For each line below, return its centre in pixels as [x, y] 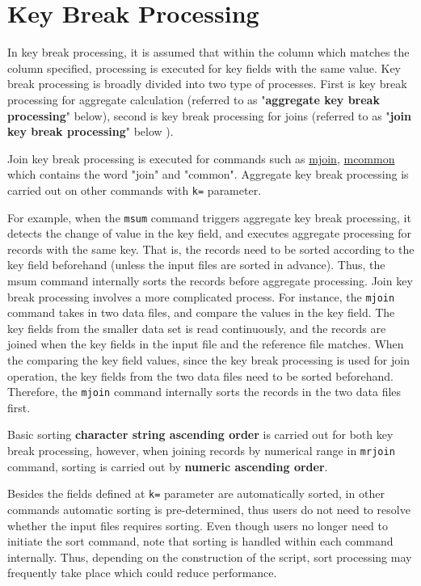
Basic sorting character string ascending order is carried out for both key [200, 434]
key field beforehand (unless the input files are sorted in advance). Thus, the [196, 265]
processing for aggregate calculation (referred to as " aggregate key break [194, 99]
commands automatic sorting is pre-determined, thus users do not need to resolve [209, 509]
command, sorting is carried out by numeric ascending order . [168, 466]
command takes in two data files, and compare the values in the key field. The [201, 312]
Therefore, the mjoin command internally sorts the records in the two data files [204, 392]
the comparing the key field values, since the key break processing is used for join [208, 360]
